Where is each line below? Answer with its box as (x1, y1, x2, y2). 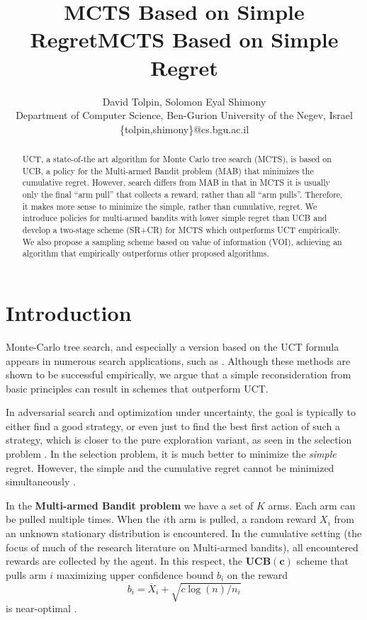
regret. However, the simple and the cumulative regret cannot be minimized (6, 460, 334, 475)
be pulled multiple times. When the (6, 512, 160, 526)
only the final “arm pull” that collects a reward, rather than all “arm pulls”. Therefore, (22, 188, 343, 201)
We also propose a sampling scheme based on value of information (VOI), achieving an (22, 235, 342, 247)
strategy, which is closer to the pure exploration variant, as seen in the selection (6, 432, 352, 447)
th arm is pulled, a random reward (166, 512, 317, 526)
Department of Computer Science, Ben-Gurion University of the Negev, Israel (16, 108, 353, 123)
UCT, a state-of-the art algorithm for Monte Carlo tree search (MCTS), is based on (22, 153, 332, 165)
